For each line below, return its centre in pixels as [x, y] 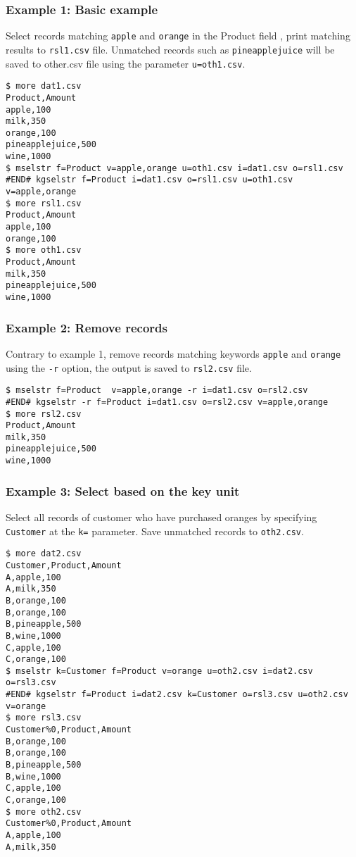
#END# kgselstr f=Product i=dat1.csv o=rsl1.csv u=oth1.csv [150, 180]
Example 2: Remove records [87, 327]
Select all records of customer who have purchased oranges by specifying [161, 517]
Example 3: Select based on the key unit [123, 490]
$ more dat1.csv [44, 86]
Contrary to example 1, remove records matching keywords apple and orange [173, 353]
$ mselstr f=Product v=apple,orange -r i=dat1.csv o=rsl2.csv [157, 390]
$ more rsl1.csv [44, 203]
